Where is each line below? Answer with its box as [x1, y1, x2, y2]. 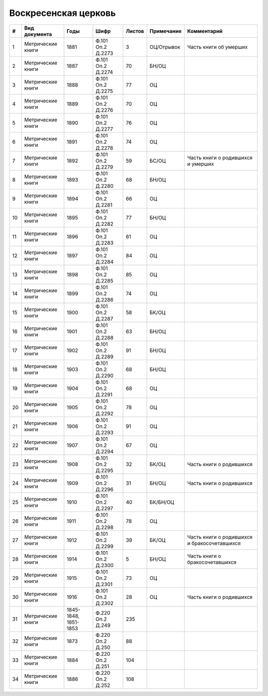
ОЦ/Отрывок [149, 43, 181, 50]
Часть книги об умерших [187, 43, 248, 50]
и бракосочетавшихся [187, 540, 241, 547]
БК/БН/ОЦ [149, 498, 175, 505]
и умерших [187, 160, 214, 167]
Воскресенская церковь [9, 7, 116, 18]
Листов [126, 27, 144, 34]
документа [24, 30, 52, 37]
